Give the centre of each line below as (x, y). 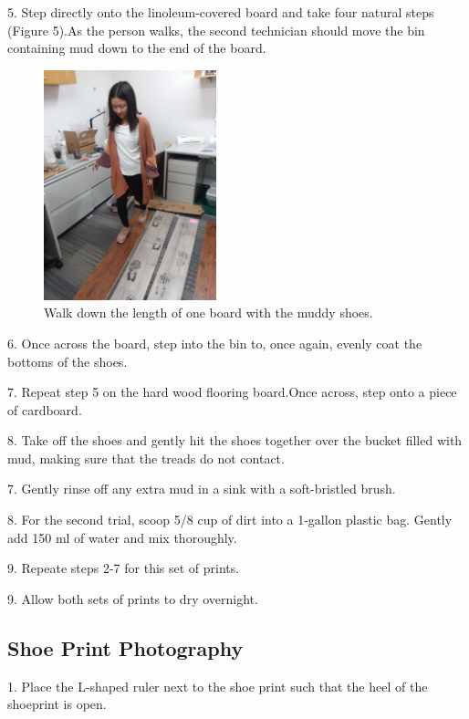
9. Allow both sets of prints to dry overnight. (133, 598)
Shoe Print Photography (125, 647)
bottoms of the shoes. (68, 361)
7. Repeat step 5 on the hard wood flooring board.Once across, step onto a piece (232, 392)
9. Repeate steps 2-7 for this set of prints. (124, 568)
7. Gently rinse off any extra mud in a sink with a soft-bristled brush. (202, 489)
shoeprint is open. (57, 704)
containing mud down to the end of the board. (137, 48)
